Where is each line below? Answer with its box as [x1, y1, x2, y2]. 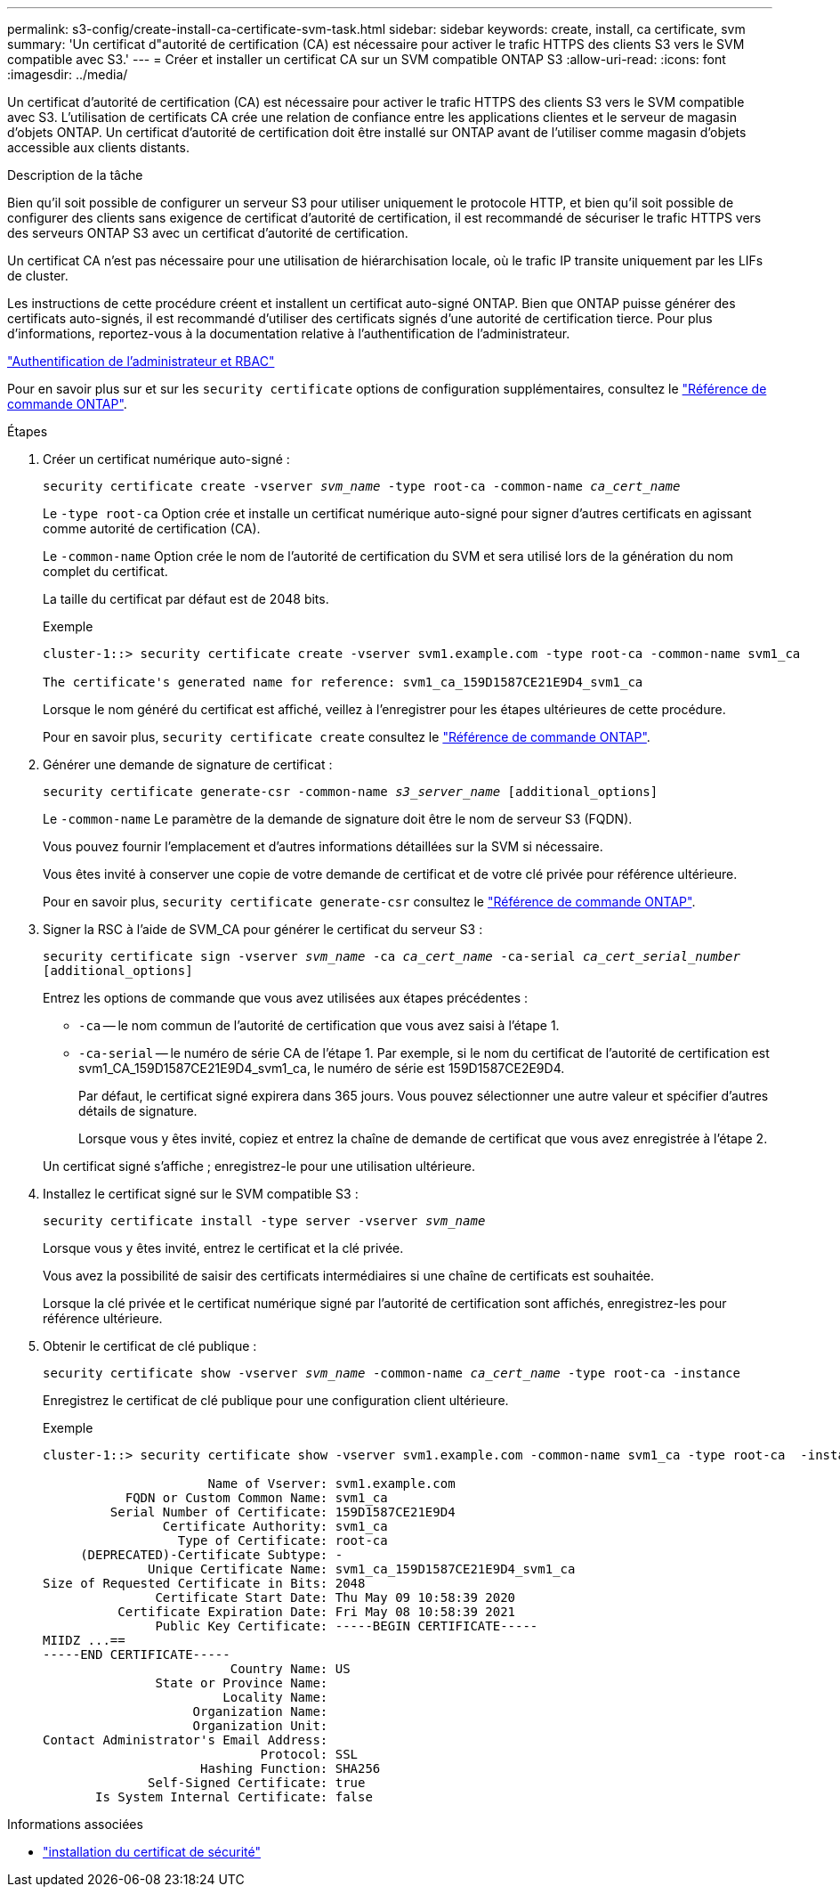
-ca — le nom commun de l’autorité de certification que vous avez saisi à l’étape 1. [78, 1018, 560, 1033]
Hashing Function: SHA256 [200, 1761, 381, 1776]
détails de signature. [78, 1103, 198, 1118]
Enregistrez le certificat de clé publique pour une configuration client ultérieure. [43, 1393, 509, 1408]
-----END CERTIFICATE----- [43, 1647, 230, 1662]
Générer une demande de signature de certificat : [43, 757, 333, 772]
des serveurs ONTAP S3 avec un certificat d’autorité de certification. [7, 225, 408, 240]
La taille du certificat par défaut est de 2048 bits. [43, 591, 329, 606]
